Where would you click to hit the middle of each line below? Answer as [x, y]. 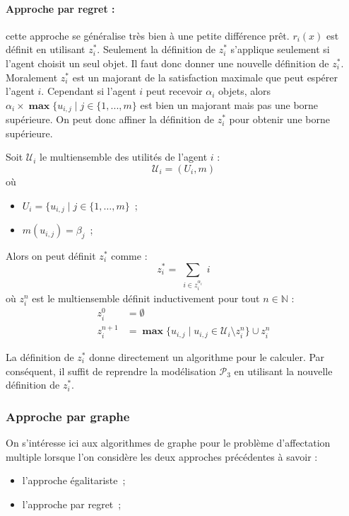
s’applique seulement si [280, 49]
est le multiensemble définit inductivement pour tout [146, 298]
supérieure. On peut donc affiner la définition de [110, 119]
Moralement [32, 77]
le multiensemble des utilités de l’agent [124, 157]
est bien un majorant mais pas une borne [229, 104]
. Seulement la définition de [156, 49]
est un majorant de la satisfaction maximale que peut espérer [205, 77]
